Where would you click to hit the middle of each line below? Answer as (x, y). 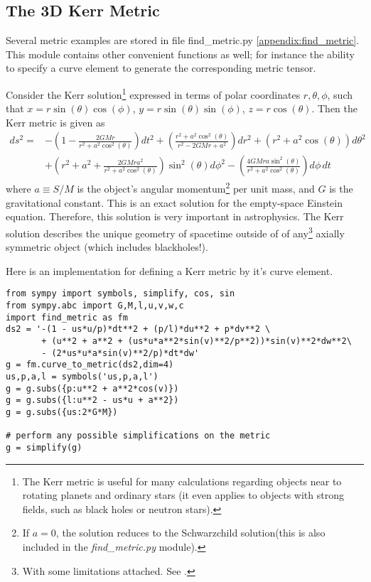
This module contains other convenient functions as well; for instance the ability (180, 54)
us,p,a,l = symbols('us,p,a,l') (82, 376)
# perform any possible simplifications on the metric (138, 436)
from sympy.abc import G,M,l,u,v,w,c (95, 306)
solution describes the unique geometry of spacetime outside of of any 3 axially (175, 232)
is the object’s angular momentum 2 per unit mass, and (196, 188)
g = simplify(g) (44, 447)
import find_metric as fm (67, 317)
